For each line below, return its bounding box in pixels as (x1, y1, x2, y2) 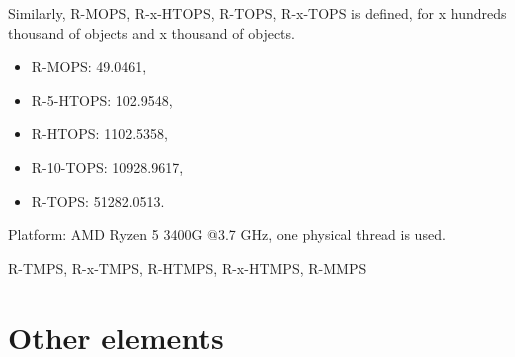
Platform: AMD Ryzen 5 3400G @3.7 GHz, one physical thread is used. (8, 224, 446, 245)
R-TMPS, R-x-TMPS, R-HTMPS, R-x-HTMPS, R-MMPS (8, 257, 367, 278)
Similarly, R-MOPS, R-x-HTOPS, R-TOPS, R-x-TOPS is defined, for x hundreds (8, 3, 507, 23)
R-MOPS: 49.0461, (31, 56, 147, 77)
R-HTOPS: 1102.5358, (31, 123, 168, 144)
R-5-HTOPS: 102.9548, (31, 89, 173, 110)
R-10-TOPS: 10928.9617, (31, 156, 184, 177)
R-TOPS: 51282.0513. (31, 190, 165, 211)
